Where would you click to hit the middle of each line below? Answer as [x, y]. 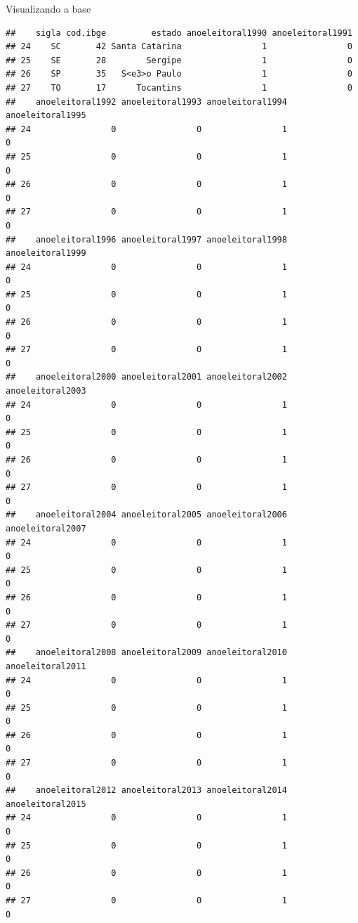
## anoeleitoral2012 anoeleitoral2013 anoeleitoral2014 [146, 790]
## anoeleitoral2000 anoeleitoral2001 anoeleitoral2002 [146, 377]
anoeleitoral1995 [46, 116]
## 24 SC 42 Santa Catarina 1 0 [179, 47]
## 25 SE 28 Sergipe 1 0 [179, 60]
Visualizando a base [48, 8]
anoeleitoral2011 [46, 666]
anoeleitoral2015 [46, 804]
